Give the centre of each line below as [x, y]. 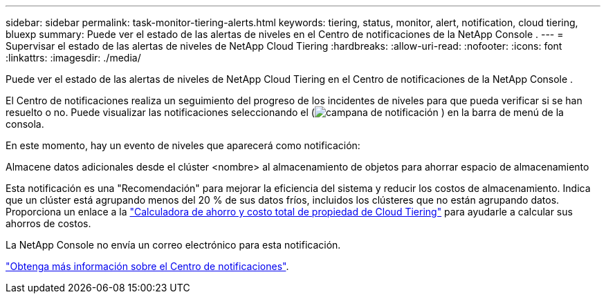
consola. [25, 124]
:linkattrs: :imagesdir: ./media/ [73, 58]
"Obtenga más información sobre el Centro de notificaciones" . [147, 266]
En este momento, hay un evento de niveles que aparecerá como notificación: [183, 145]
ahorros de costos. [48, 223]
